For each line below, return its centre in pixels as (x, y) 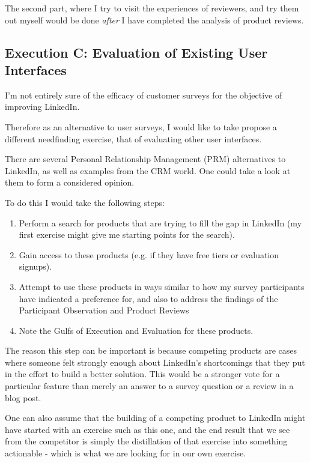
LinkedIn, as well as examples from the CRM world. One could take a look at (148, 170)
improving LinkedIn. (42, 107)
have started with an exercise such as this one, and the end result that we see (147, 429)
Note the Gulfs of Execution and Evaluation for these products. (136, 330)
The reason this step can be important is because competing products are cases (151, 350)
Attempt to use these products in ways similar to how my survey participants (162, 286)
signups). (35, 266)
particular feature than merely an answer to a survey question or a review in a (149, 386)
